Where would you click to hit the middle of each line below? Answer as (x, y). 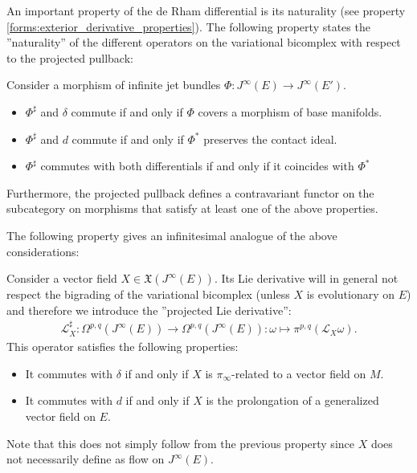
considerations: (43, 251)
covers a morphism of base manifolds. (290, 111)
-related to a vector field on (299, 373)
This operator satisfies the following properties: (123, 347)
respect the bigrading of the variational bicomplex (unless (148, 294)
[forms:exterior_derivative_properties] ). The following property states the (188, 26)
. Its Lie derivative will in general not (306, 278)
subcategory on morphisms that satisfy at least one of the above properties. (192, 208)
